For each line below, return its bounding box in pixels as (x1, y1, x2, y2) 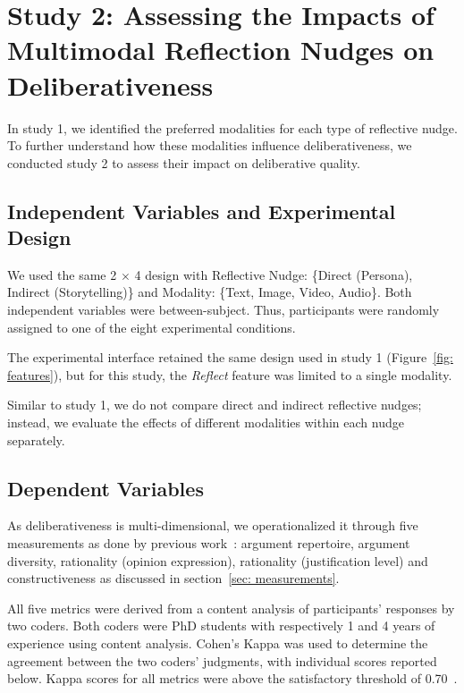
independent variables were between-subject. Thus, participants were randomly (7, 300, 440, 319)
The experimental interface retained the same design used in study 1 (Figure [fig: (7, 348, 453, 367)
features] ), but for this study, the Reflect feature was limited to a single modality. (7, 365, 452, 384)
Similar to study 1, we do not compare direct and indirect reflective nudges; (7, 395, 422, 414)
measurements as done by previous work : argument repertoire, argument (7, 534, 410, 553)
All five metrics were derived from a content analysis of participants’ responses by (7, 598, 455, 617)
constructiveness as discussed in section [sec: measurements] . (7, 569, 340, 587)
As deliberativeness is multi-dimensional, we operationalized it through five (7, 516, 418, 535)
